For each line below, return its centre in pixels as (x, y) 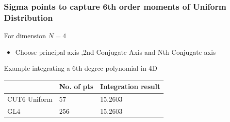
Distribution (28, 17)
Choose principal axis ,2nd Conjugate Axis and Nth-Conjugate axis (115, 52)
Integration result (130, 86)
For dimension (25, 36)
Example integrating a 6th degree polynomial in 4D (81, 68)
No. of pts (76, 86)
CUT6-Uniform (30, 99)
